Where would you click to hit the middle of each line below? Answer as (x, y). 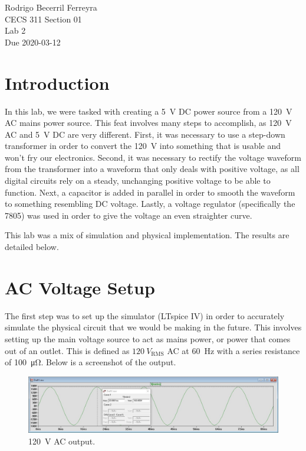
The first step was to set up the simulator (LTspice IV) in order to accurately (145, 315)
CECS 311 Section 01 (43, 19)
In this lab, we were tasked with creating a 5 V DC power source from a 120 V (149, 111)
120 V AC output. (62, 441)
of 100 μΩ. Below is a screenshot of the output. (91, 362)
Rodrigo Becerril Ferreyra (51, 7)
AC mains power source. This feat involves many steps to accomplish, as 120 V (148, 123)
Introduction (57, 82)
